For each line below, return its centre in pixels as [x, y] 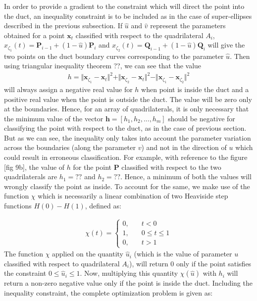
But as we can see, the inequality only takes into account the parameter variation [128, 137]
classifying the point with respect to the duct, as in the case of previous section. [125, 128]
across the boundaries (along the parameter [70, 147]
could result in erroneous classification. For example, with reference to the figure [126, 157]
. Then [240, 56]
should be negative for [202, 118]
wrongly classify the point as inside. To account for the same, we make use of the [127, 186]
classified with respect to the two [171, 167]
